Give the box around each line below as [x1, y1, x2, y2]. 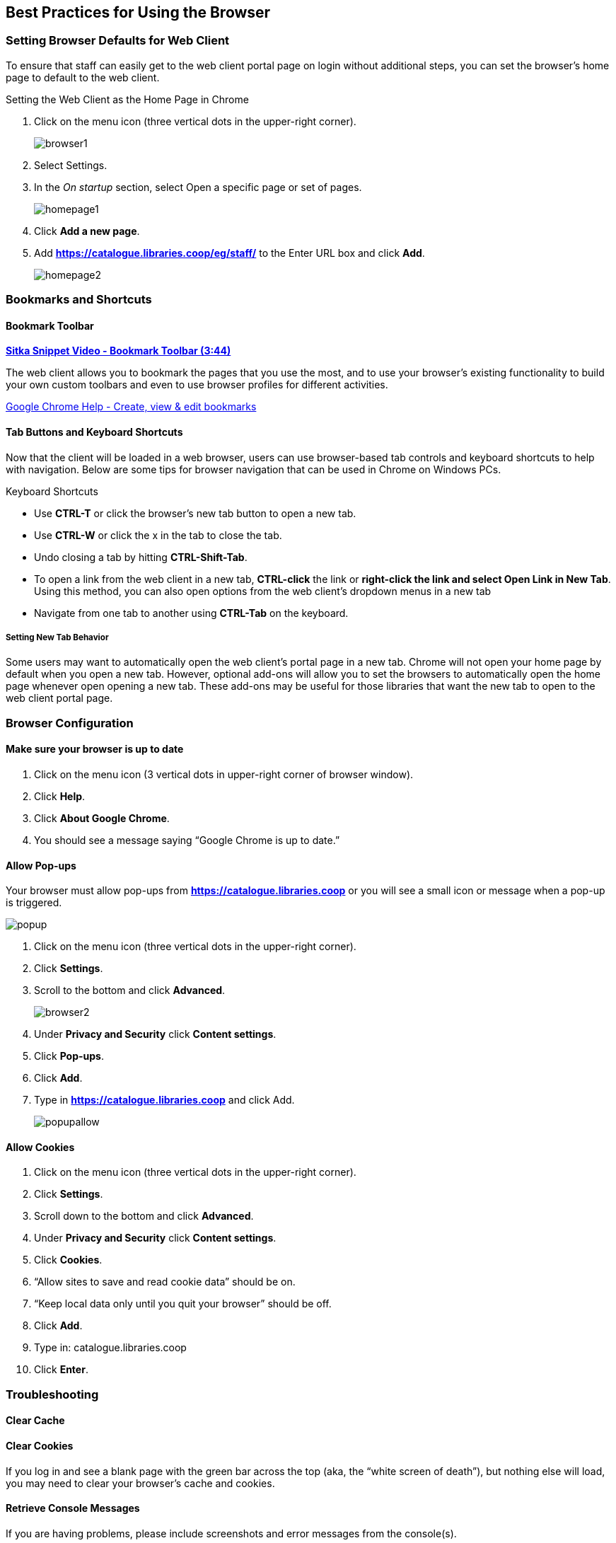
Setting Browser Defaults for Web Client [6, 33, 230, 48]
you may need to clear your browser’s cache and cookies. [6, 1476, 275, 1489]
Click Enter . [34, 1363, 88, 1376]
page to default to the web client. [6, 71, 160, 83]
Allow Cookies [6, 1140, 75, 1153]
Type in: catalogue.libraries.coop [34, 1341, 187, 1354]
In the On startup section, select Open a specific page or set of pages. [34, 180, 362, 193]
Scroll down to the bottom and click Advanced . [34, 1210, 254, 1223]
